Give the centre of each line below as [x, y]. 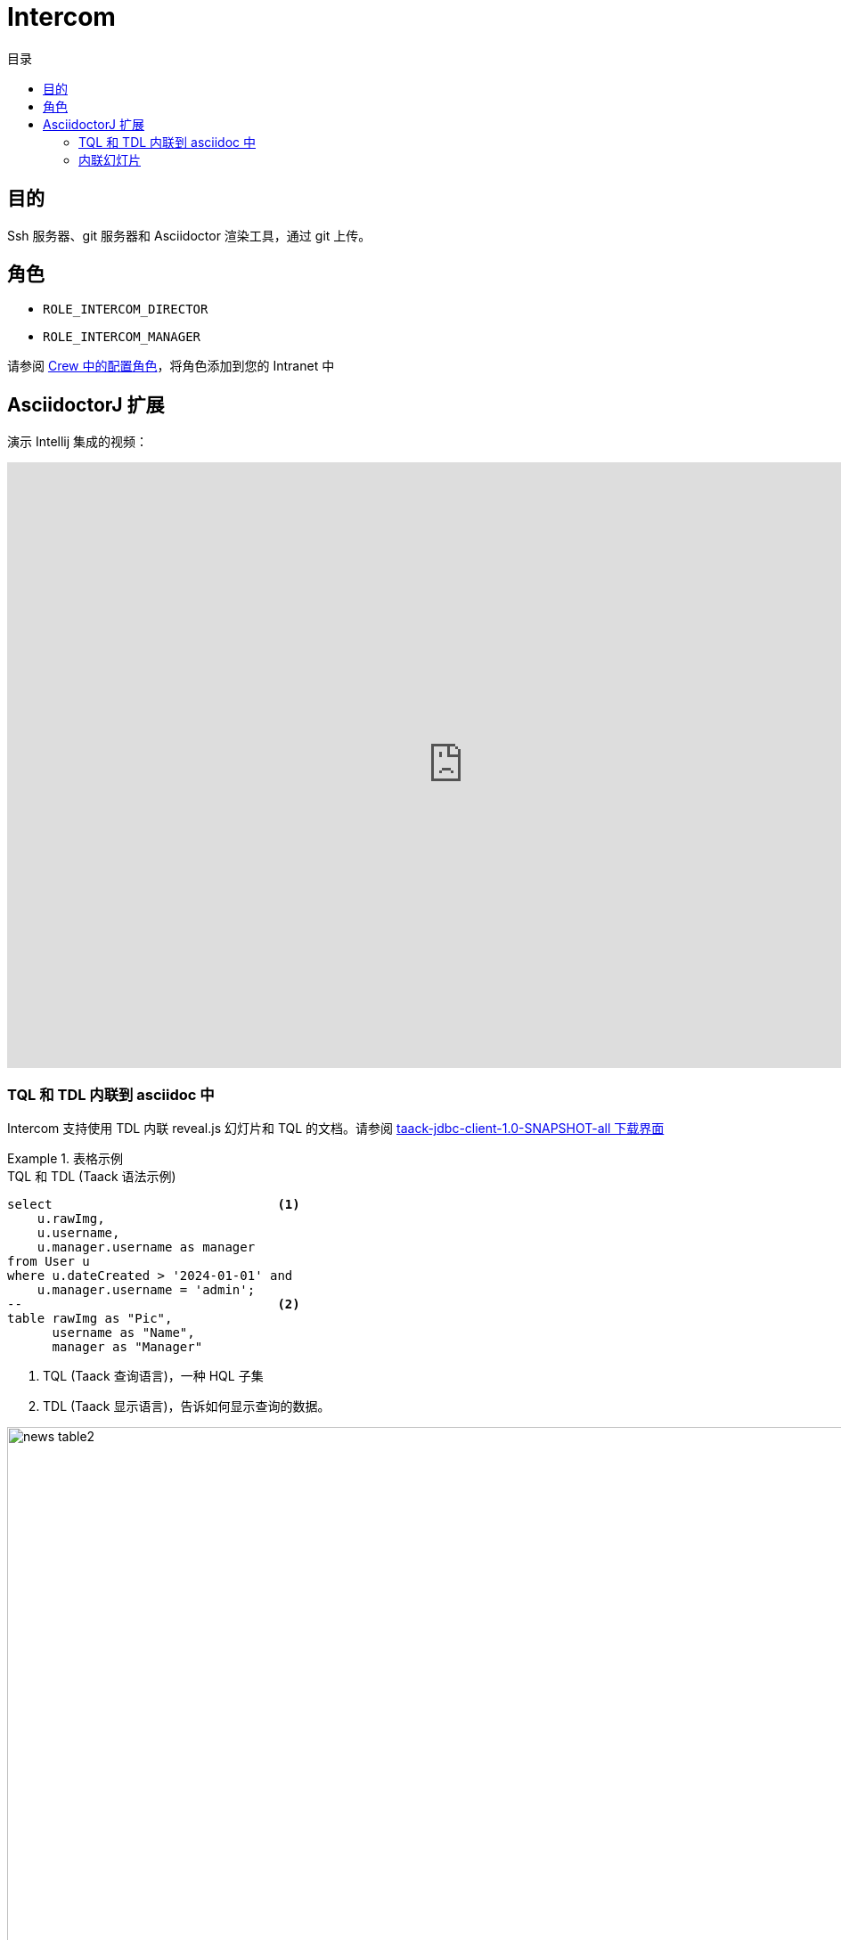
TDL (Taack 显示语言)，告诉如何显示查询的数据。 [187, 1406]
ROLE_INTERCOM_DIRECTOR [126, 310]
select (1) [154, 1205]
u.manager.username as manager [146, 1247]
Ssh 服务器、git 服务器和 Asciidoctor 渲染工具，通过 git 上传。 [189, 235]
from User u [49, 1262]
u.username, [78, 1233]
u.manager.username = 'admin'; [146, 1290]
